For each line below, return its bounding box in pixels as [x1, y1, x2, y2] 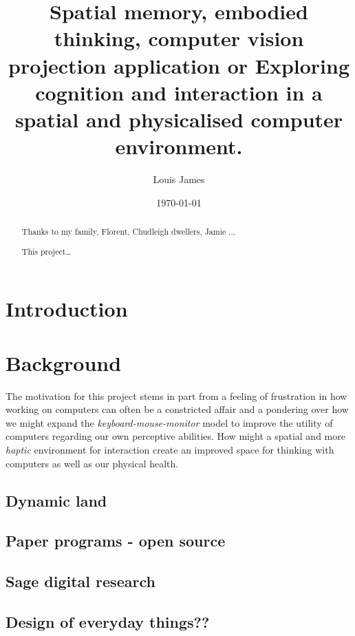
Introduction [6, 295, 128, 323]
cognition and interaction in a [35, 78, 323, 106]
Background [6, 348, 122, 377]
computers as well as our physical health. [6, 456, 179, 470]
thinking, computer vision [54, 24, 304, 52]
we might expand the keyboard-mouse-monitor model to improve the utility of [6, 415, 333, 430]
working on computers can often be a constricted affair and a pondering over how [6, 402, 349, 416]
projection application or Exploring [8, 51, 350, 79]
